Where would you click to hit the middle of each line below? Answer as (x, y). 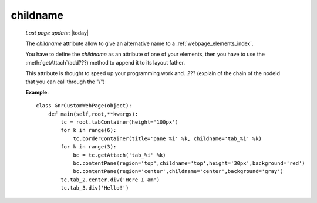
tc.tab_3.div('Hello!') (95, 188)
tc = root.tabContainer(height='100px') (119, 122)
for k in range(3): (89, 147)
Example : (37, 92)
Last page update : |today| (57, 33)
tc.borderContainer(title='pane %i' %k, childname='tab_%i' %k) (168, 138)
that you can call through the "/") (65, 82)
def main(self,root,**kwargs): (93, 114)
